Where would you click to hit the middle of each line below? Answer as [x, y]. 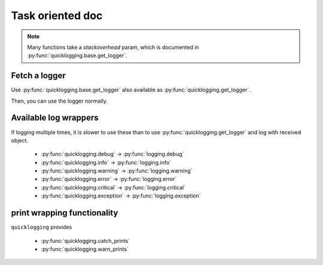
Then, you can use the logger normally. [59, 101]
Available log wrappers [55, 118]
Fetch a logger [38, 76]
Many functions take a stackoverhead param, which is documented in [113, 47]
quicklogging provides [42, 227]
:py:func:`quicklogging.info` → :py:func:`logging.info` [106, 162]
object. [20, 140]
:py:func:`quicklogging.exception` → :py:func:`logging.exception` [121, 196]
